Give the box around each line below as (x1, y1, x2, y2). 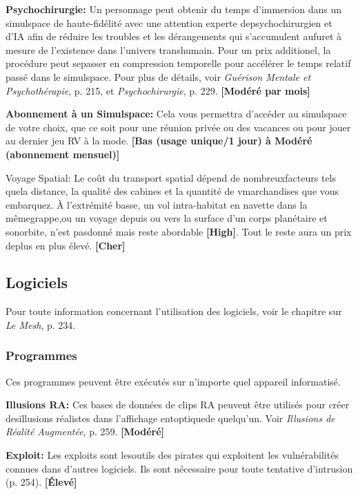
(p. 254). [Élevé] (6, 475, 77, 489)
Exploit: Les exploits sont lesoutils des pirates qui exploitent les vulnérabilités (6, 448, 339, 462)
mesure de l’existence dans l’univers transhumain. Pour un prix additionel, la (6, 42, 331, 57)
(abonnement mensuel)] (6, 146, 120, 161)
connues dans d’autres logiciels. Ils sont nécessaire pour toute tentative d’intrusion (6, 461, 353, 475)
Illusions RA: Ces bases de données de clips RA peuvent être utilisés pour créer (6, 397, 350, 412)
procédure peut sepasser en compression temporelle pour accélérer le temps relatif (6, 56, 351, 70)
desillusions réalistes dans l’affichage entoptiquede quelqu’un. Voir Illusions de (6, 410, 335, 425)
